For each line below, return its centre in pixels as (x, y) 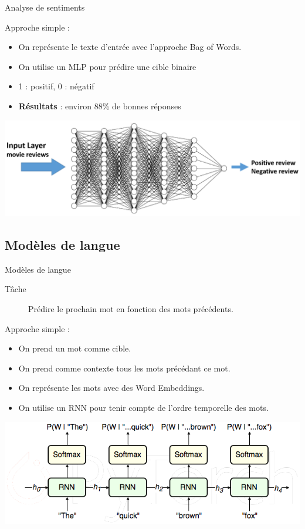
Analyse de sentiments (45, 7)
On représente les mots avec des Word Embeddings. (111, 388)
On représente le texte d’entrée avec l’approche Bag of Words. (130, 47)
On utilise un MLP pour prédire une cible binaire (107, 66)
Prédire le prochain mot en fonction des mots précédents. (131, 308)
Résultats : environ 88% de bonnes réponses (100, 106)
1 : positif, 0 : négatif (56, 86)
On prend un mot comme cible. (75, 348)
